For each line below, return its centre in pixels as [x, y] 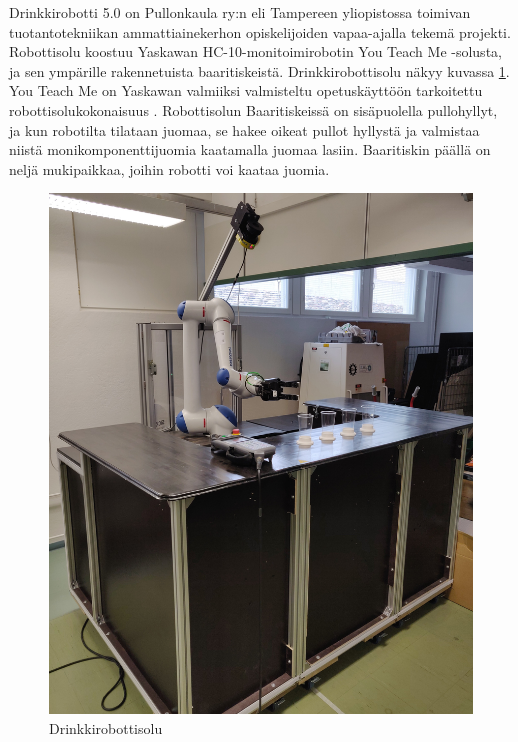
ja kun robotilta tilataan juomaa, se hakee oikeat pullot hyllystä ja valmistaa [244, 129]
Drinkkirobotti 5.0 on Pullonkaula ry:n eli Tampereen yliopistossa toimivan [240, 12]
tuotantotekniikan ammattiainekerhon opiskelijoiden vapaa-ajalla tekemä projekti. [260, 31]
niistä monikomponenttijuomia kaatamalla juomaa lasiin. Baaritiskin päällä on [250, 149]
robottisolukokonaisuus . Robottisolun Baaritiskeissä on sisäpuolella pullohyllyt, [253, 109]
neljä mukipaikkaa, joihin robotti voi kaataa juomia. [169, 168]
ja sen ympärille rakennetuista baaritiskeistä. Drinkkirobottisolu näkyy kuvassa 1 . [259, 70]
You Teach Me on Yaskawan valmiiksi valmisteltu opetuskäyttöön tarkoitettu [246, 90]
